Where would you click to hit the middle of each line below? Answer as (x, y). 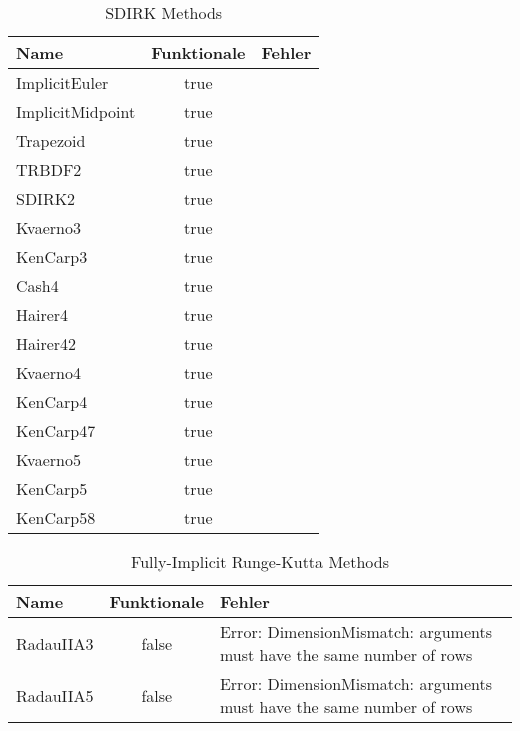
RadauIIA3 (55, 643)
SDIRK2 (46, 198)
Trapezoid (51, 140)
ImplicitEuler (62, 82)
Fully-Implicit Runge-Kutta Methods (260, 561)
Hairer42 (46, 343)
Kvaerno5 (48, 459)
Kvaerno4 (48, 372)
